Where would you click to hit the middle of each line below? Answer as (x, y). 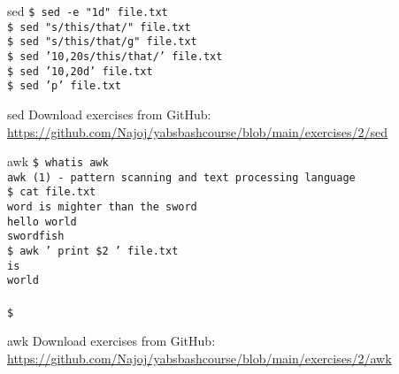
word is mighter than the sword (102, 207)
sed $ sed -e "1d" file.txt (88, 11)
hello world (42, 221)
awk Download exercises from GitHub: (111, 341)
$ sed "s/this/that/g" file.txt (102, 42)
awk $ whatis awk (58, 161)
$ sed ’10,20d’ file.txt (80, 71)
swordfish (36, 237)
